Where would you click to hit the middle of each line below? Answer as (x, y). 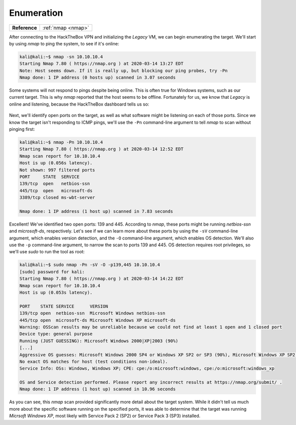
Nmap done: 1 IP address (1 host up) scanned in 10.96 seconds (98, 389)
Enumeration (36, 13)
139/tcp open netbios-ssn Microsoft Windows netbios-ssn (92, 313)
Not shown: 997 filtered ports (57, 170)
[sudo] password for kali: (52, 272)
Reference (24, 28)
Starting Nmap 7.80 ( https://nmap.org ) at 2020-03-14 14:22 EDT (101, 279)
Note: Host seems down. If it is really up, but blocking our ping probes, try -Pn (124, 71)
